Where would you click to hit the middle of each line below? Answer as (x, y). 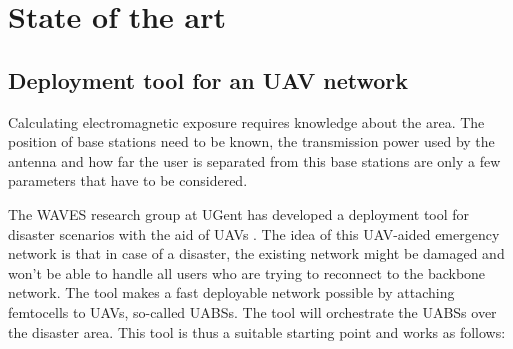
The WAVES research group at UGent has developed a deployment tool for (239, 213)
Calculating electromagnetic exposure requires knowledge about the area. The (246, 121)
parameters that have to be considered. (128, 180)
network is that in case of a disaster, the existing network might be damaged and (256, 253)
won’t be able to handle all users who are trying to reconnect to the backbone (247, 272)
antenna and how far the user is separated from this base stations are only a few (254, 160)
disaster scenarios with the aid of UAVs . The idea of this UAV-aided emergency (254, 233)
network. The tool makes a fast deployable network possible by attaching (231, 292)
